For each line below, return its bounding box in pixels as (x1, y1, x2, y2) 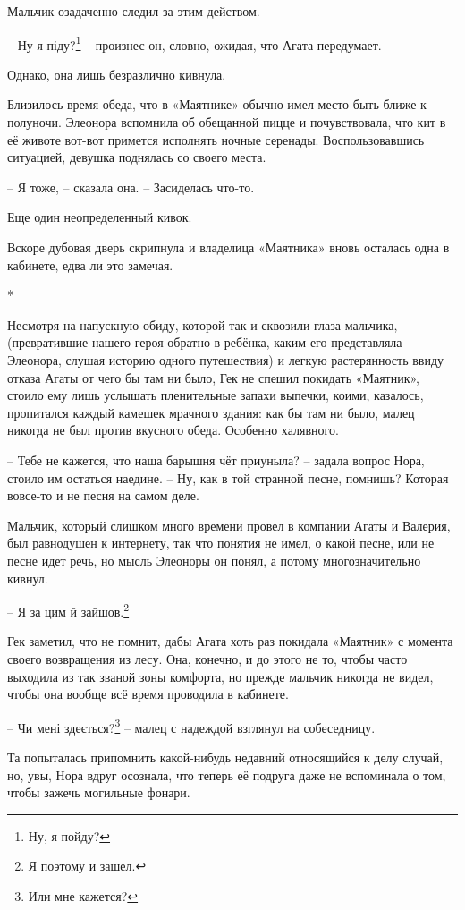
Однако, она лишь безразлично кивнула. (7, 64, 226, 83)
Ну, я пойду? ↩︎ (28, 826, 111, 845)
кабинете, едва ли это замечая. (7, 255, 173, 274)
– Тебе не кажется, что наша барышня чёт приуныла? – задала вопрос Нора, (7, 450, 425, 469)
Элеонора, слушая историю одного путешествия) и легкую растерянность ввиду (7, 350, 444, 369)
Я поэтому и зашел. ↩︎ (28, 856, 147, 875)
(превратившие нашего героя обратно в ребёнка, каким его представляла (7, 333, 402, 352)
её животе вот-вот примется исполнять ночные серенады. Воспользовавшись (7, 130, 425, 149)
